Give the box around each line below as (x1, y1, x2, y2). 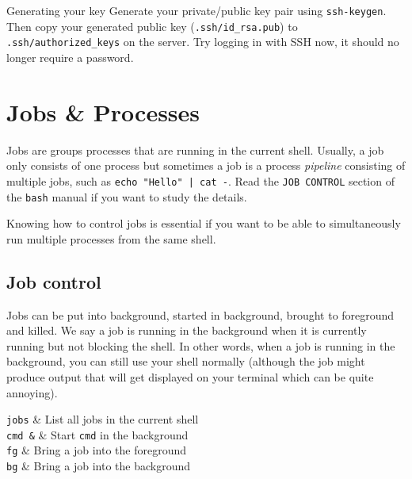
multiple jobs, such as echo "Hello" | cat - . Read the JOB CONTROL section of (6, 172, 395, 189)
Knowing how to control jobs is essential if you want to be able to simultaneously (6, 215, 401, 232)
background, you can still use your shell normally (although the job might (6, 353, 365, 370)
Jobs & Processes (6, 95, 200, 128)
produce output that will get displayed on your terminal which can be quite (6, 368, 374, 385)
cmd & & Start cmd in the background (6, 426, 189, 443)
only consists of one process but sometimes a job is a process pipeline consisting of (6, 157, 406, 174)
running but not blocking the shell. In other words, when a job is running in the (6, 337, 395, 354)
